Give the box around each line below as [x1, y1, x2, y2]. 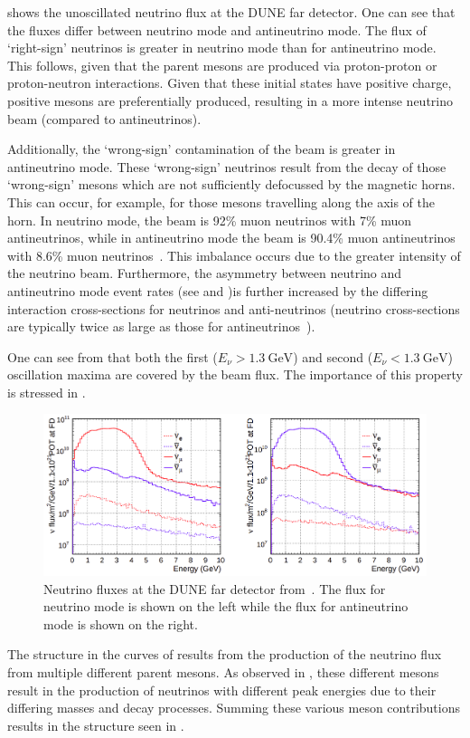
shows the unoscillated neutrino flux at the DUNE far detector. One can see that [7, 3, 456, 21]
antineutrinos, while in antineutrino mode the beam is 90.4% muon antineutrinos [7, 228, 456, 247]
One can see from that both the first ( [7, 347, 218, 366]
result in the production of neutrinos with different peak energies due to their [7, 680, 437, 699]
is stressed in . [7, 382, 86, 401]
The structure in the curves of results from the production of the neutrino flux [7, 645, 442, 664]
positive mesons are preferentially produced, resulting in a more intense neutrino [7, 91, 454, 110]
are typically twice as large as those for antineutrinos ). [7, 317, 315, 336]
